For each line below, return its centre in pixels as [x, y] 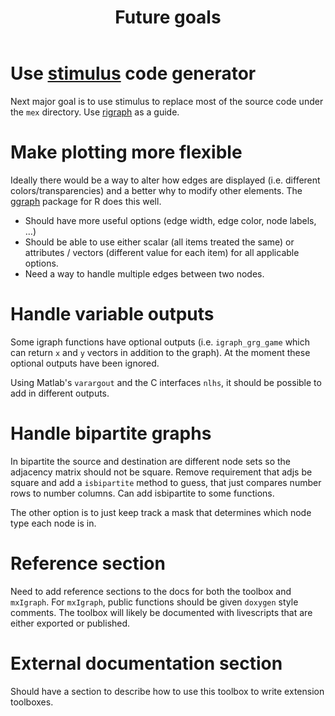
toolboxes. [32, 702]
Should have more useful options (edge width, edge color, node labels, [170, 220]
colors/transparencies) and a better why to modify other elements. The [156, 190]
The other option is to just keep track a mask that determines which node [161, 512]
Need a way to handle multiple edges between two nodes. [144, 273]
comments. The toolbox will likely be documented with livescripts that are [161, 612]
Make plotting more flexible [126, 152]
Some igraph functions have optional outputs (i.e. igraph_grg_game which [160, 342]
